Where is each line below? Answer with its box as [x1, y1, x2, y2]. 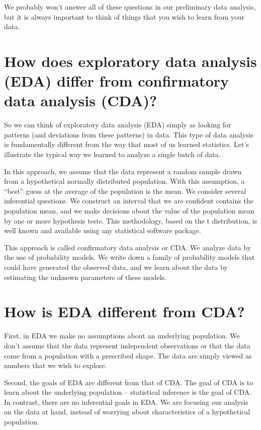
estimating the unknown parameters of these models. [4, 271, 167, 282]
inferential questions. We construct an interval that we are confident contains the [4, 195, 253, 206]
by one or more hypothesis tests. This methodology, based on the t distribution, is [4, 215, 257, 226]
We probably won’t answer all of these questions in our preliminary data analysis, [4, 2, 256, 12]
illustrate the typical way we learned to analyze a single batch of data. [4, 149, 221, 160]
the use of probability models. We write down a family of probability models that [4, 252, 255, 262]
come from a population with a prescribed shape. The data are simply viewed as [4, 350, 252, 361]
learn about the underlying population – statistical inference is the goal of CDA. [4, 387, 252, 397]
